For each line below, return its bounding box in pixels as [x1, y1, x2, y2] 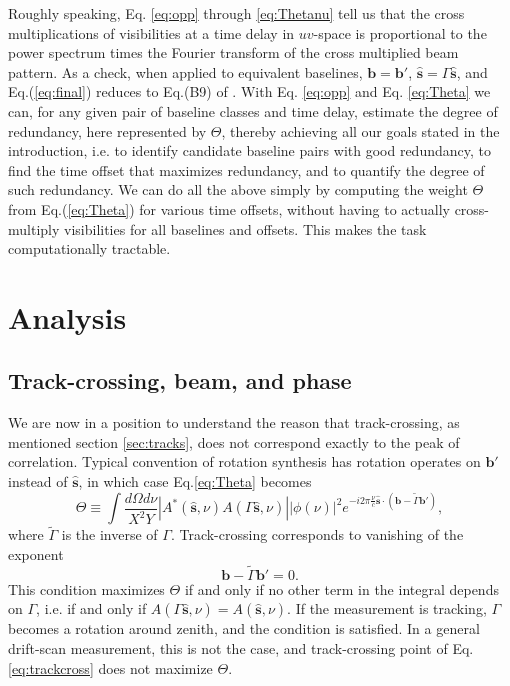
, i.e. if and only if [36, 598, 147, 619]
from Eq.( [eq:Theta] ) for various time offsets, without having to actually [8, 198, 450, 219]
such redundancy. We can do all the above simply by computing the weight [8, 179, 468, 200]
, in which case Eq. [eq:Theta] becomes [78, 471, 312, 492]
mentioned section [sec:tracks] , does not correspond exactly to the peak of [8, 431, 460, 452]
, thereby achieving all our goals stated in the [221, 120, 500, 141]
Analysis [8, 296, 127, 337]
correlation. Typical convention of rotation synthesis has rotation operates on [8, 451, 481, 472]
